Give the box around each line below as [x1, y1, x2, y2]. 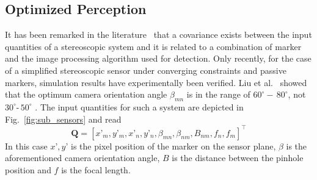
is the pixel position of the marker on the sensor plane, [71, 139, 276, 152]
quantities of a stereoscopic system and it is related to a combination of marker [5, 40, 302, 52]
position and [5, 163, 51, 176]
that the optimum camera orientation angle [5, 88, 167, 101]
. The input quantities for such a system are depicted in [35, 100, 244, 113]
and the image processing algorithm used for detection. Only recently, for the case [5, 52, 312, 65]
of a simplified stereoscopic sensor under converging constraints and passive [5, 63, 286, 76]
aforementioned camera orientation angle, [5, 151, 160, 164]
